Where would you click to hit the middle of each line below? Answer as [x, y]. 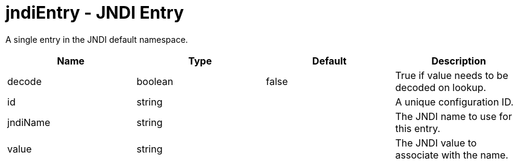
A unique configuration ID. [454, 102]
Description [459, 61]
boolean [155, 81]
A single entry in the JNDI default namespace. [97, 39]
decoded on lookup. [441, 87]
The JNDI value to [436, 143]
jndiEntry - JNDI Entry [95, 13]
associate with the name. [452, 155]
